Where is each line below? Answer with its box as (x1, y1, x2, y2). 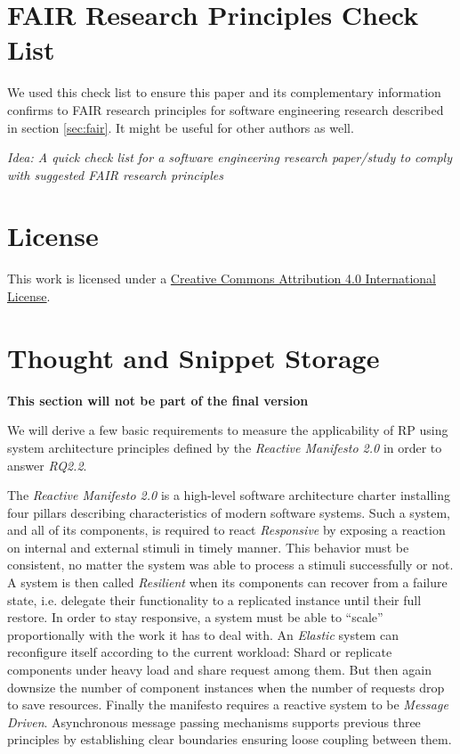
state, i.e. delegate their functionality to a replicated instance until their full (7, 590, 422, 609)
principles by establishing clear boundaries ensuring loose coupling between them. (7, 730, 452, 749)
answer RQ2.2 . (7, 455, 87, 474)
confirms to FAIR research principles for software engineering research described (7, 100, 444, 119)
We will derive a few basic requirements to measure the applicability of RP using (7, 421, 448, 439)
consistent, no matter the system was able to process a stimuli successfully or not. (7, 555, 454, 574)
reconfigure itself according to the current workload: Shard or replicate (7, 643, 392, 661)
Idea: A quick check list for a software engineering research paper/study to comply (7, 148, 452, 167)
